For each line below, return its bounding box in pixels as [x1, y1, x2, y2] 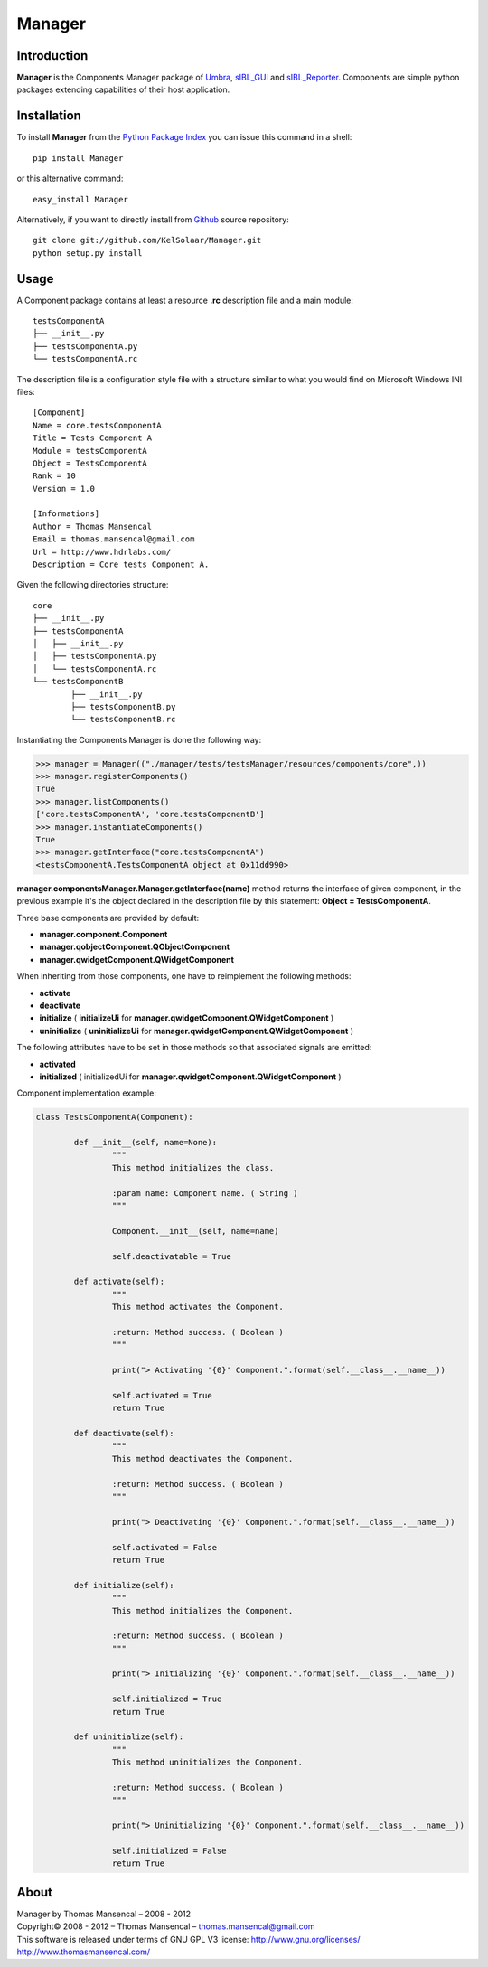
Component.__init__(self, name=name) [111, 1226, 279, 1236]
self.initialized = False [111, 1845, 227, 1856]
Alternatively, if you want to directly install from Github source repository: [16, 213, 289, 225]
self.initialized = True [111, 1694, 222, 1704]
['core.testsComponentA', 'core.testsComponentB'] [35, 809, 266, 820]
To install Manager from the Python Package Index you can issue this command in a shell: [16, 132, 352, 143]
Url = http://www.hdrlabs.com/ [33, 547, 172, 557]
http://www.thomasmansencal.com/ [16, 1946, 151, 1957]
